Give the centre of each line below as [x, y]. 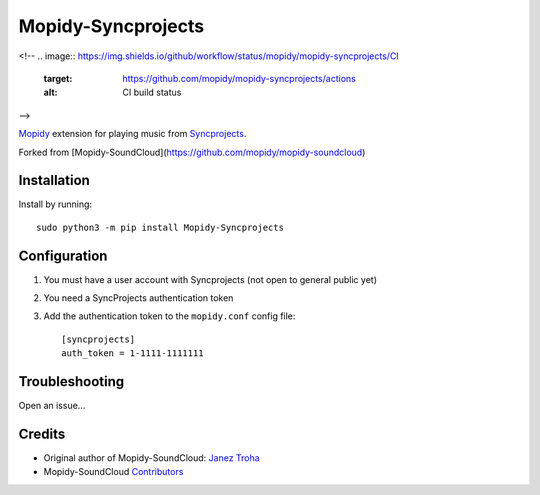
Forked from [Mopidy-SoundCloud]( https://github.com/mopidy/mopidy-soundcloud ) [192, 152]
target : [58, 78]
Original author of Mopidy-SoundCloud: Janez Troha [151, 458]
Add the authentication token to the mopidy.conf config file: [169, 316]
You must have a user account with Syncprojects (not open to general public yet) [210, 279]
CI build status [152, 92]
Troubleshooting [71, 381]
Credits [42, 433]
